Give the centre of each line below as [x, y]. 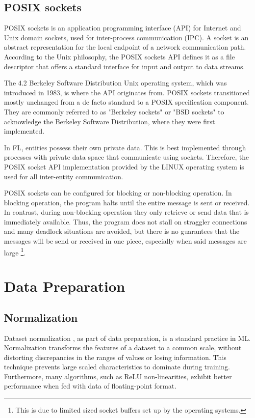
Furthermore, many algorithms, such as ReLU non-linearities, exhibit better [118, 376]
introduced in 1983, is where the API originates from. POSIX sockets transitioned [127, 92]
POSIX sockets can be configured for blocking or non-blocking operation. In [118, 193]
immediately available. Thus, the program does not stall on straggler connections [126, 221]
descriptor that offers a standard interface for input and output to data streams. [125, 66]
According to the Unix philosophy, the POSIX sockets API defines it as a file [119, 56]
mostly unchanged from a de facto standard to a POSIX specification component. [127, 102]
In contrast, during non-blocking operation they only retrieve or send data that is [127, 212]
